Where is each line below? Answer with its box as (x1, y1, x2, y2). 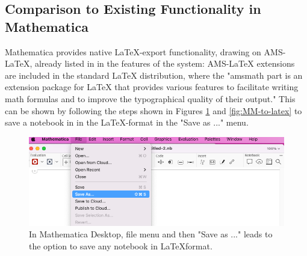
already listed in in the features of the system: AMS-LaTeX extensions (34, 57, 295, 70)
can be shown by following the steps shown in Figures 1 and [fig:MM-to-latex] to (5, 104, 302, 117)
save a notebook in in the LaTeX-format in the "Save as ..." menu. (5, 116, 249, 129)
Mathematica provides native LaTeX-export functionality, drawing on (5, 45, 261, 58)
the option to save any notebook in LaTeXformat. (29, 239, 212, 252)
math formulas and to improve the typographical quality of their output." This (5, 92, 296, 105)
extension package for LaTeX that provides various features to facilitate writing (5, 81, 299, 93)
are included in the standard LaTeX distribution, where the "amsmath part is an (5, 69, 303, 81)
